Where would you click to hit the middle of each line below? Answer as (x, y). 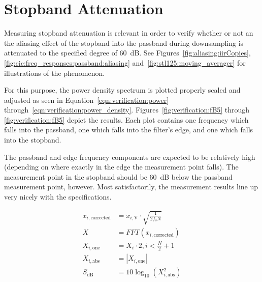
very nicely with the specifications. (58, 197)
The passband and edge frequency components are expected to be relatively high (130, 157)
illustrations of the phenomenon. (55, 73)
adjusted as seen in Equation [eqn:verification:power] (87, 100)
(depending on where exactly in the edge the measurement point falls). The (121, 167)
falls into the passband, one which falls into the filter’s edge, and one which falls (129, 130)
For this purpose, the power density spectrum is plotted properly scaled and (122, 90)
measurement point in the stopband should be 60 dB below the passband (118, 176)
